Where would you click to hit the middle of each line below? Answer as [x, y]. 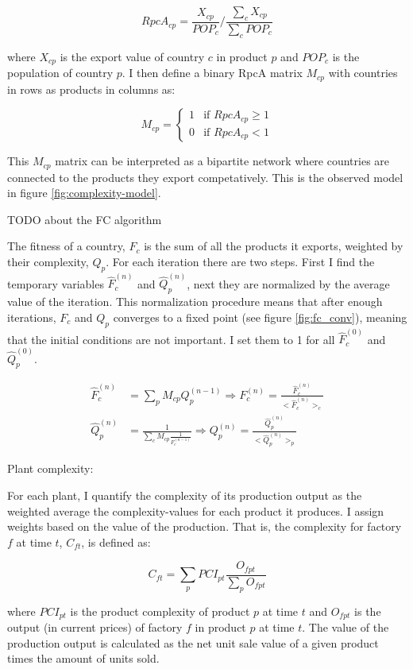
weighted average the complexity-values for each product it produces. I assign [196, 510]
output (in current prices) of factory [95, 627]
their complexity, [48, 261]
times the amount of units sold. [83, 658]
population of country [60, 73]
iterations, [32, 317]
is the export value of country [132, 56]
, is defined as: [116, 541]
